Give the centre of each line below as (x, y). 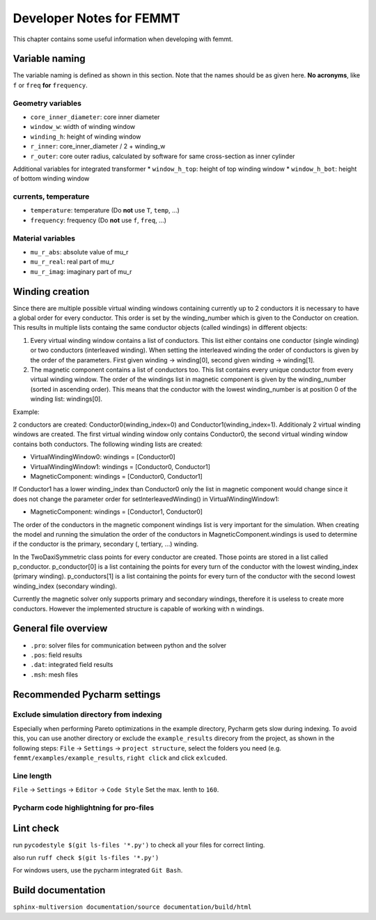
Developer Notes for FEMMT (97, 18)
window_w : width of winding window (83, 127)
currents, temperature (51, 197)
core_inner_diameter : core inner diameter (95, 117)
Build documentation (59, 890)
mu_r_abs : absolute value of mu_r (79, 252)
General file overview (60, 628)
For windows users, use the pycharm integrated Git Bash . (98, 871)
